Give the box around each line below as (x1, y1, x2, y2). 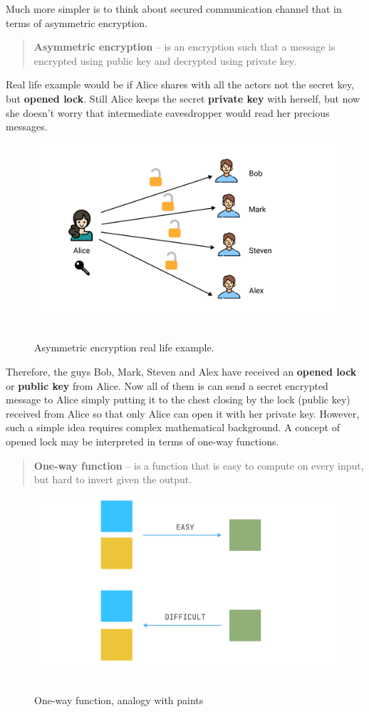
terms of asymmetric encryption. (6, 15, 147, 30)
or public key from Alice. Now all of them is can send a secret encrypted (6, 378, 328, 393)
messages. (6, 119, 48, 134)
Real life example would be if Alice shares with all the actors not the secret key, (6, 77, 355, 92)
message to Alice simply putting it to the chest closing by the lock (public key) (6, 392, 350, 407)
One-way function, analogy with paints (34, 693, 204, 708)
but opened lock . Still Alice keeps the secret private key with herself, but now (6, 91, 360, 105)
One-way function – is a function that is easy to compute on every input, (33, 458, 364, 473)
